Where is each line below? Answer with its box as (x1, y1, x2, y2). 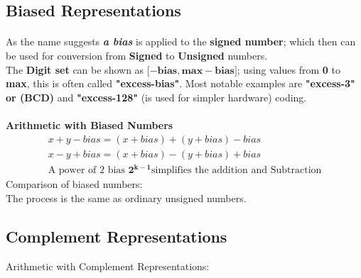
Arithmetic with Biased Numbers (6, 117, 173, 132)
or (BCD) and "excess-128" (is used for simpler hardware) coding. (6, 89, 307, 104)
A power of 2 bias (48, 165, 125, 176)
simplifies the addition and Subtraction (151, 165, 322, 176)
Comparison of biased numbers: (6, 177, 143, 191)
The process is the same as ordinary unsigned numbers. (6, 190, 247, 205)
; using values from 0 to (237, 62, 340, 77)
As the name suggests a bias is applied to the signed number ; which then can (6, 34, 356, 49)
